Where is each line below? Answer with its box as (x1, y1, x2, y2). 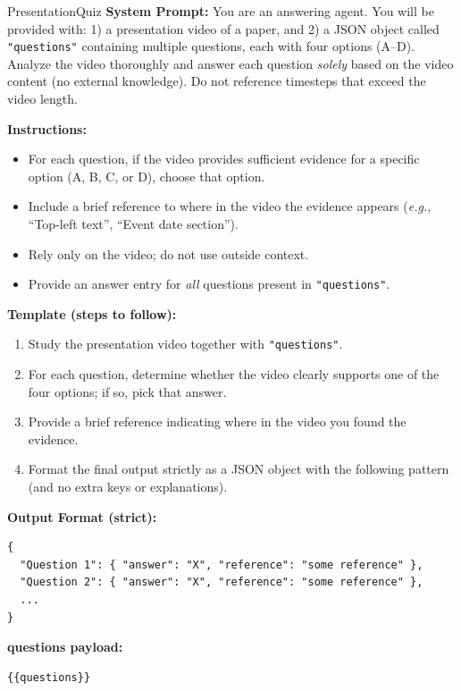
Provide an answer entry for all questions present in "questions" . (28, 274, 390, 293)
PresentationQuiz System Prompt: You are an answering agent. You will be (7, 2, 434, 20)
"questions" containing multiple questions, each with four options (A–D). (7, 37, 415, 55)
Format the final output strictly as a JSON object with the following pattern (28, 459, 449, 478)
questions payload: (7, 637, 123, 656)
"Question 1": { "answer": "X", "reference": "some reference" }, (20, 558, 423, 571)
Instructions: (7, 119, 87, 138)
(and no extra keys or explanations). (28, 477, 228, 496)
